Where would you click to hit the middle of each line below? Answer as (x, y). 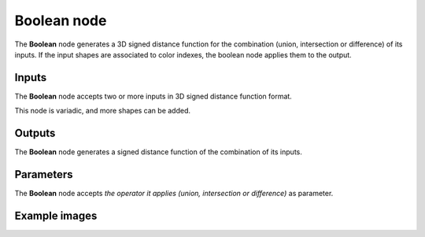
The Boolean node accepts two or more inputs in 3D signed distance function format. (153, 96)
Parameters (44, 174)
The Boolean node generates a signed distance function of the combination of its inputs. (159, 152)
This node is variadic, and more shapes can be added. (103, 111)
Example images (56, 215)
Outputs (35, 133)
